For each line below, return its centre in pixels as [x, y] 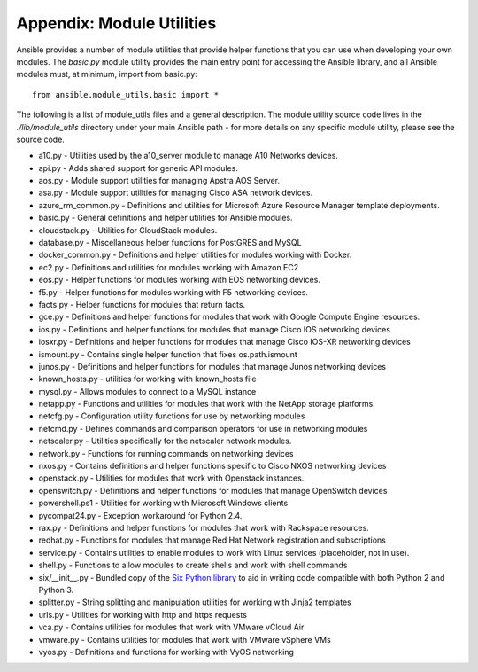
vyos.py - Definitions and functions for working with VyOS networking [166, 652]
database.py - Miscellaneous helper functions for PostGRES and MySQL [170, 243]
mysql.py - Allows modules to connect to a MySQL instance [147, 391]
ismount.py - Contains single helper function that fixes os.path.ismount [168, 354]
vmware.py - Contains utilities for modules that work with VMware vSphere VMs [185, 639]
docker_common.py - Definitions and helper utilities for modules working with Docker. [195, 255]
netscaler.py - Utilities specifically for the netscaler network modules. [165, 441]
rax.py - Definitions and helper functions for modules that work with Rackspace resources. [204, 528]
